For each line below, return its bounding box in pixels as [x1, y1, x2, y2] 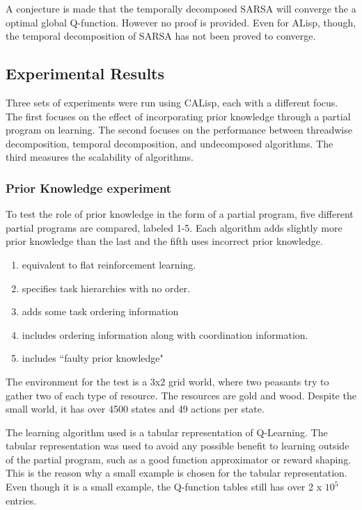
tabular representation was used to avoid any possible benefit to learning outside [6, 438, 349, 453]
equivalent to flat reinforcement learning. [22, 257, 196, 271]
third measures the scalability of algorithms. [6, 150, 194, 164]
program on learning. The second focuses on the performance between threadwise [6, 122, 352, 137]
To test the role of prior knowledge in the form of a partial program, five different [6, 207, 354, 221]
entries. [6, 493, 37, 507]
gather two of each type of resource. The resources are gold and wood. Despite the [6, 388, 356, 402]
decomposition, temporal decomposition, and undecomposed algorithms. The [6, 136, 333, 150]
